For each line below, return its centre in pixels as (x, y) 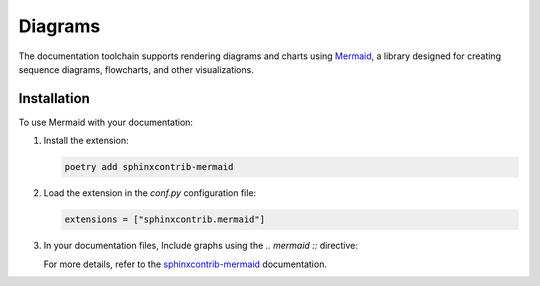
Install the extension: (86, 141)
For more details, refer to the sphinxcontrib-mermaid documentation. (185, 264)
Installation (54, 98)
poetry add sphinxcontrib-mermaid (149, 167)
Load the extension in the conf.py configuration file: (150, 193)
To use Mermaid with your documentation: (106, 122)
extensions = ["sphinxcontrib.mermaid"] (164, 219)
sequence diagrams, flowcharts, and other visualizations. (136, 69)
